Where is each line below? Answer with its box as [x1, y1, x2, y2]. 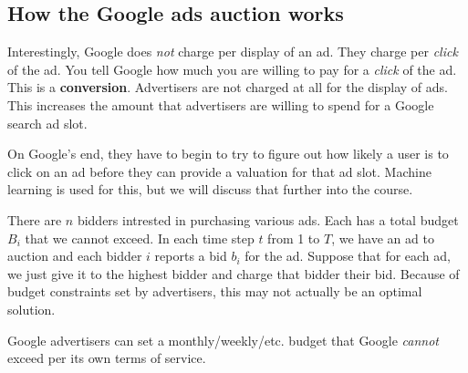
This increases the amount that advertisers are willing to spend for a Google [7, 95, 434, 114]
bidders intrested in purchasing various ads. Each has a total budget [77, 210, 459, 229]
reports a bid [154, 246, 227, 265]
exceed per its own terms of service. [7, 348, 206, 368]
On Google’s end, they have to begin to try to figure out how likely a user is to [7, 144, 449, 163]
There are [7, 210, 62, 229]
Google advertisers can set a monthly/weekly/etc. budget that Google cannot [7, 330, 439, 349]
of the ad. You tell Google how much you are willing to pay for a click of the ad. [7, 59, 457, 78]
